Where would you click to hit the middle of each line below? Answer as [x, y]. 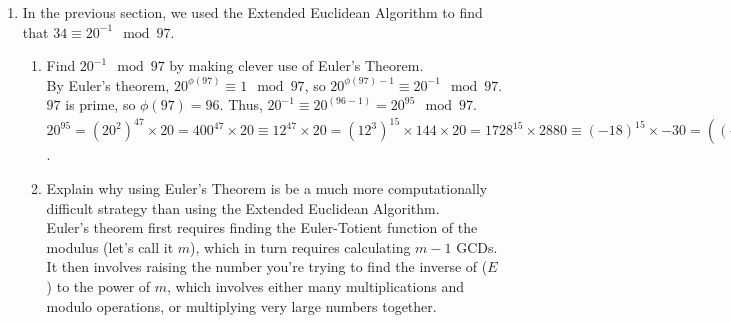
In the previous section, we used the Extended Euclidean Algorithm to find [252, 12]
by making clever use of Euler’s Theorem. [296, 65]
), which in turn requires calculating [300, 246]
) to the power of [98, 286]
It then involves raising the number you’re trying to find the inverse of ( [267, 266]
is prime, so [100, 104]
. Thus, [241, 104]
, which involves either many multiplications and [315, 286]
